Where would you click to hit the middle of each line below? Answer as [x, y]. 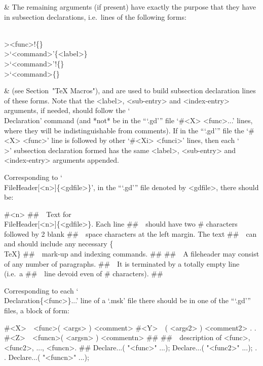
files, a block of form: [37, 310]
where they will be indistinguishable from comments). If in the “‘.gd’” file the [124, 130]
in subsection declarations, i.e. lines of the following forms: [95, 16]
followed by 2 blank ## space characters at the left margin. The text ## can [130, 233]
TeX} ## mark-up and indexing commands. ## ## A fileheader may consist [132, 254]
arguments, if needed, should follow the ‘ [67, 110]
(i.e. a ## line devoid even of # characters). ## [84, 273]
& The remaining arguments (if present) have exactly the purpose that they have [130, 7]
